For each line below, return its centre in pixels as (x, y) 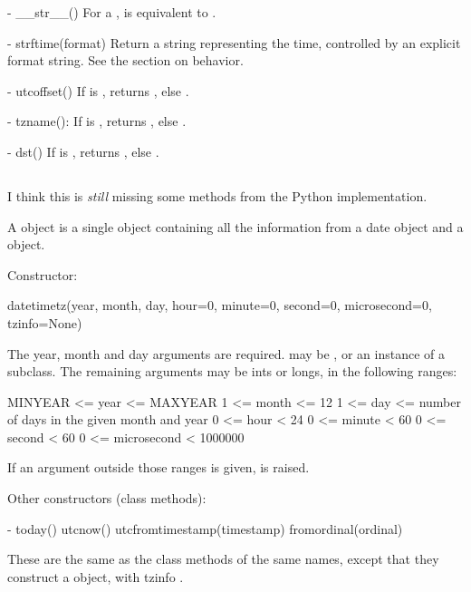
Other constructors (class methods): (107, 498)
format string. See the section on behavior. (125, 60)
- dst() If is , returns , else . (83, 151)
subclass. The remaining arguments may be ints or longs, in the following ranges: (232, 371)
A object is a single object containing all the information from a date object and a (235, 226)
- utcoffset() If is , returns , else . (98, 90)
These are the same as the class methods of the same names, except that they (223, 559)
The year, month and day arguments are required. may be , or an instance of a (226, 353)
